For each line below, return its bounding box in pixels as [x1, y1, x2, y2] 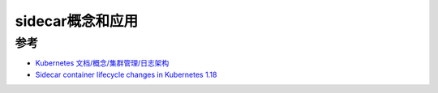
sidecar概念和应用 [15, 12, 139, 30]
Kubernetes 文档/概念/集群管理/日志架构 [35, 58, 170, 68]
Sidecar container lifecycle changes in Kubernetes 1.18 [35, 70, 217, 79]
